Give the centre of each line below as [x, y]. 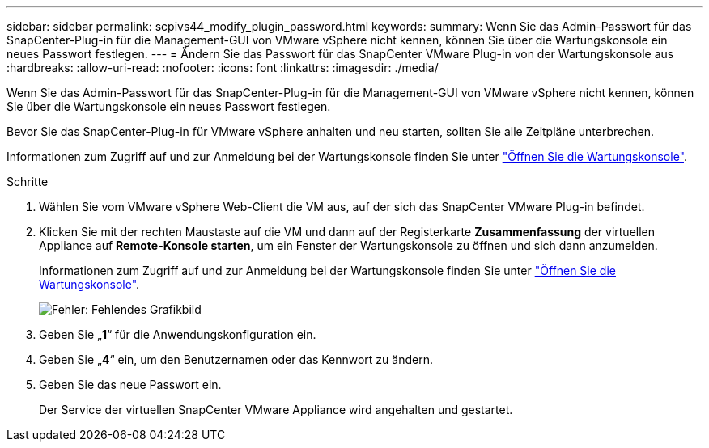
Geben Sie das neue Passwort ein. [130, 385]
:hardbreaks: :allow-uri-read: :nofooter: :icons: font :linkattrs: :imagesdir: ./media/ [223, 68]
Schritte [28, 182]
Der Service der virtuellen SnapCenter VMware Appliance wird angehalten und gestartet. [276, 410]
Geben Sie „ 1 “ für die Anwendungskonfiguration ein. [178, 334]
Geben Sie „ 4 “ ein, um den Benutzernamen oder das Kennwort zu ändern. [236, 359]
